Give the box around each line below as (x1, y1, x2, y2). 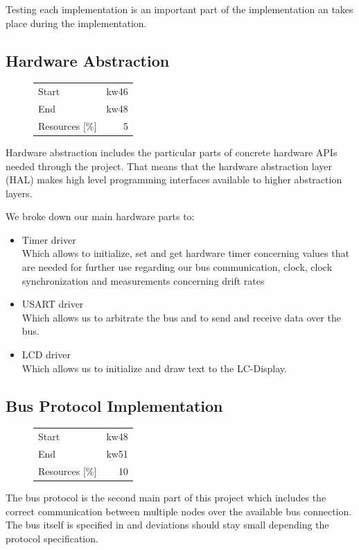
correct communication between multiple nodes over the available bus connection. (6, 503, 352, 518)
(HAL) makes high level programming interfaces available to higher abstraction (6, 172, 342, 187)
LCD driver (21, 347, 71, 362)
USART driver (21, 297, 84, 311)
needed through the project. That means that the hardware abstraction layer (6, 158, 332, 173)
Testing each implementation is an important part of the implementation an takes (6, 2, 353, 16)
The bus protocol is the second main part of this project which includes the (6, 490, 326, 504)
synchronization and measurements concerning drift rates (21, 273, 265, 287)
